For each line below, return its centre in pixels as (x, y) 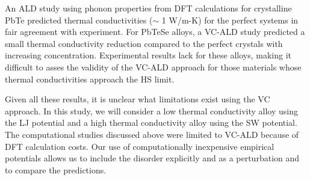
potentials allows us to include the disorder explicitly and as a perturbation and (152, 158)
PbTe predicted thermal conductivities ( (79, 20)
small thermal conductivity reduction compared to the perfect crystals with (144, 43)
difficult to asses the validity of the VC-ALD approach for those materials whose (153, 67)
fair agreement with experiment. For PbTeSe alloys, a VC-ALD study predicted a (155, 32)
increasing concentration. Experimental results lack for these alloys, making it (148, 55)
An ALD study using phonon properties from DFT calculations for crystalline (148, 8)
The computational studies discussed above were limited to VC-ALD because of (152, 134)
